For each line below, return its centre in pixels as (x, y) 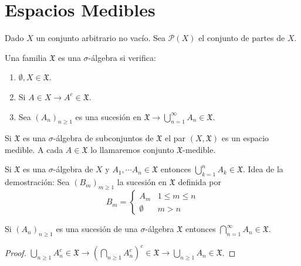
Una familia (26, 57)
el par (175, 138)
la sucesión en (142, 182)
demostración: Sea (37, 182)
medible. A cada (34, 149)
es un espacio (245, 138)
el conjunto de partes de (242, 38)
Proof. (16, 252)
